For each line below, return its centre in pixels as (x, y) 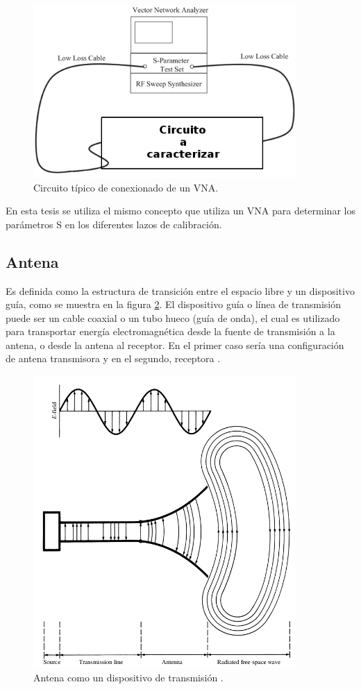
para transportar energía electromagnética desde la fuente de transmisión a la (170, 331)
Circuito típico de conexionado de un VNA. (126, 187)
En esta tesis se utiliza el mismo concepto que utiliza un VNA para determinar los (180, 211)
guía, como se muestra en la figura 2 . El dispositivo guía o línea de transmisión (173, 304)
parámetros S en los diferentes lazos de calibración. (114, 224)
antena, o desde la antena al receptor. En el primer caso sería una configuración (175, 344)
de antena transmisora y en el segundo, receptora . (113, 358)
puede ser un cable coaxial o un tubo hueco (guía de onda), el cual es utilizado (173, 317)
